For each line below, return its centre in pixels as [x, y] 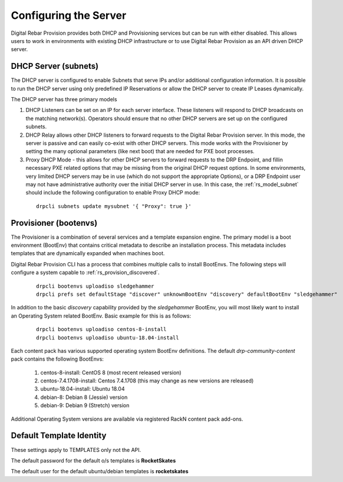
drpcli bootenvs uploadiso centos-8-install [102, 329]
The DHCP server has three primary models [64, 100]
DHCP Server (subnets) [55, 66]
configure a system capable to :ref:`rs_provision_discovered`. [85, 273]
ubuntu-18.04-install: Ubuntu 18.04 [83, 389]
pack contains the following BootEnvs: [57, 359]
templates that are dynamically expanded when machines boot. [88, 253]
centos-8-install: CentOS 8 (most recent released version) [111, 372]
